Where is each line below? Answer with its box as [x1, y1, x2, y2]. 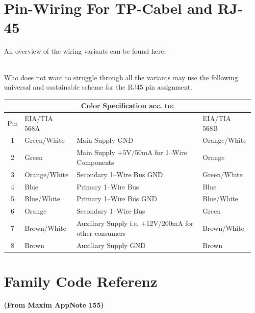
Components [76, 156, 114, 167]
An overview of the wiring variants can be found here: [4, 46, 166, 56]
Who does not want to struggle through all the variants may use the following [4, 72, 238, 82]
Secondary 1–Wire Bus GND [76, 169, 163, 179]
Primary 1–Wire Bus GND [76, 193, 157, 204]
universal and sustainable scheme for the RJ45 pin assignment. [4, 82, 192, 92]
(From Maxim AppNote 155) [4, 299, 104, 310]
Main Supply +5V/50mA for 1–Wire [76, 147, 187, 157]
